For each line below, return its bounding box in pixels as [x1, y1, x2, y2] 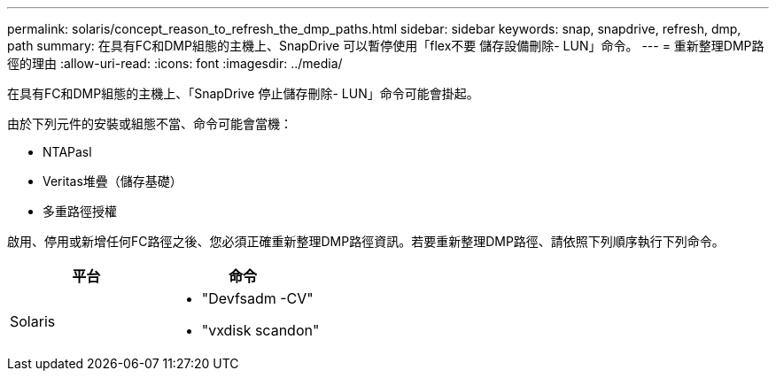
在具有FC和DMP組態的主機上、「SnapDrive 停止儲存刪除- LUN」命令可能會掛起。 [7, 86, 479, 101]
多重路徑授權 [43, 204, 117, 219]
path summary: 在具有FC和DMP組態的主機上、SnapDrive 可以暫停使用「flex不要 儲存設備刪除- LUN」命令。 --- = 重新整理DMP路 [7, 38, 764, 53]
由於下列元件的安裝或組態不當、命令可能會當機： [7, 116, 292, 131]
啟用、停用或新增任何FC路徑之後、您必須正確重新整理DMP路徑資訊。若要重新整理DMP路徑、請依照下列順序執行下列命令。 [7, 234, 725, 249]
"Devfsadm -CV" [201, 289, 314, 307]
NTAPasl [43, 144, 92, 159]
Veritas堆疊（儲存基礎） [43, 174, 182, 189]
